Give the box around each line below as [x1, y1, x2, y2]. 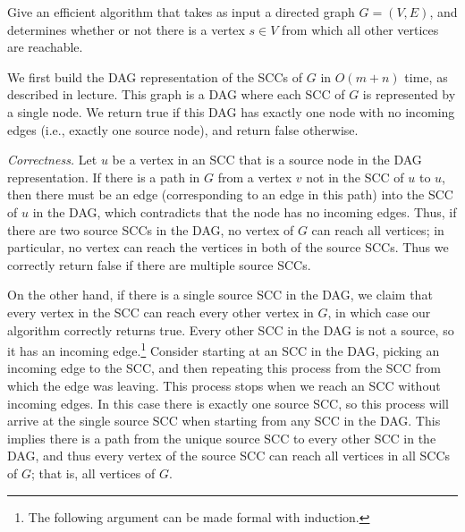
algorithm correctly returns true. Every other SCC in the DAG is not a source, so [7, 320, 454, 339]
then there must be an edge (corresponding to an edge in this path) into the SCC [7, 185, 453, 204]
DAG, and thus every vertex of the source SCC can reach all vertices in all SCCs [7, 446, 451, 465]
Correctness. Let [7, 150, 97, 169]
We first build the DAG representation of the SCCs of [7, 67, 303, 86]
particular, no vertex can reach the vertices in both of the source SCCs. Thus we [7, 238, 449, 257]
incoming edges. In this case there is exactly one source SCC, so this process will [7, 393, 449, 412]
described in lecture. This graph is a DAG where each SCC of [7, 85, 345, 104]
